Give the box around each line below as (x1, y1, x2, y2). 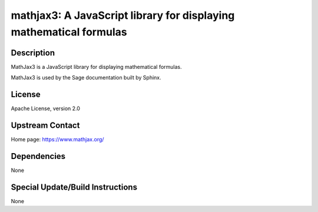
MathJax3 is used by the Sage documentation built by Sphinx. (11, 74, 161, 81)
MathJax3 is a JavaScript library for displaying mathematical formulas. (11, 63, 182, 70)
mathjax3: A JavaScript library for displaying (11, 9, 235, 22)
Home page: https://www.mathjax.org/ (11, 136, 104, 143)
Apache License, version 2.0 (11, 105, 81, 112)
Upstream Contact (11, 120, 80, 130)
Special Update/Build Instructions (11, 182, 138, 192)
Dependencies (11, 151, 66, 161)
